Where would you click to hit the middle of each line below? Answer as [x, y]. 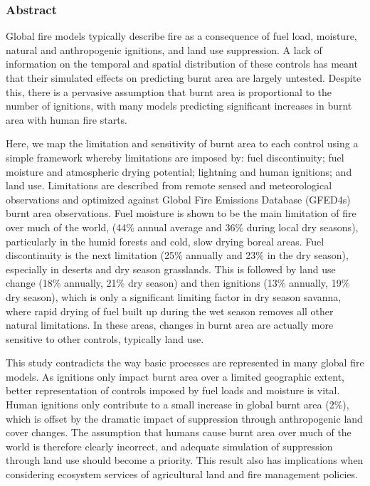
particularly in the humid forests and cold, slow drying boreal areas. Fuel [165, 241]
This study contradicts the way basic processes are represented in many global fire [185, 363]
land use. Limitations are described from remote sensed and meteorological [169, 185]
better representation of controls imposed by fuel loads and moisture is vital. [173, 390]
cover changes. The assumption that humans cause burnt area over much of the [179, 432]
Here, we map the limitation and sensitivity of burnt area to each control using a [182, 143]
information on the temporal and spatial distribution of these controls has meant [182, 64]
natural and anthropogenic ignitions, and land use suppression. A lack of [164, 49]
